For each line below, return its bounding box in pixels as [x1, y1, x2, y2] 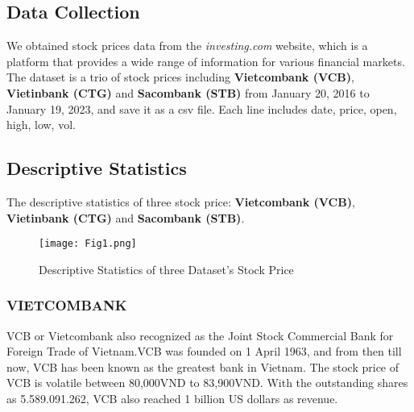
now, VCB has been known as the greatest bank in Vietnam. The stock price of [6, 358, 400, 375]
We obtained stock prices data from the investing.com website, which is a [6, 37, 368, 54]
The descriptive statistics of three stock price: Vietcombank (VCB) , [6, 193, 355, 210]
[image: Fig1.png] [39, 238, 137, 250]
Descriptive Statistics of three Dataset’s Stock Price [39, 260, 294, 277]
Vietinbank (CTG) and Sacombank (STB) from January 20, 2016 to [6, 84, 370, 101]
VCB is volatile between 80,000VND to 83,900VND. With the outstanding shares [6, 374, 408, 391]
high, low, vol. [6, 116, 76, 133]
